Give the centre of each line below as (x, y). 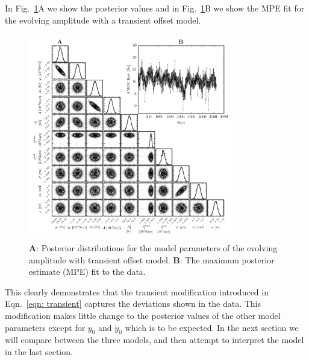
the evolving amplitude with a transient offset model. (103, 20)
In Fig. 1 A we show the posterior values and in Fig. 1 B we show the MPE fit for (155, 8)
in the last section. (39, 351)
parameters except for (45, 327)
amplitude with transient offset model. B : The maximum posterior (152, 259)
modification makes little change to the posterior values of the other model (143, 315)
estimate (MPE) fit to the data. (87, 272)
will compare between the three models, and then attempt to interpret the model (154, 340)
